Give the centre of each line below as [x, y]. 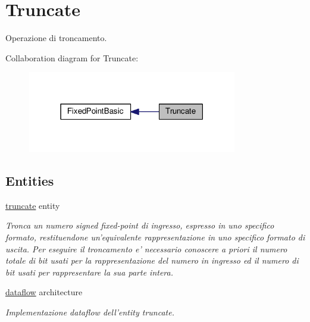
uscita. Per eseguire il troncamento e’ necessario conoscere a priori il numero [146, 248]
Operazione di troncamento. [56, 38]
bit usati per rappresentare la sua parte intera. [89, 272]
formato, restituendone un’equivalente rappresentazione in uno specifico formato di [155, 237]
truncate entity [33, 205]
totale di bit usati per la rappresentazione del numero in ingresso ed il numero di [152, 260]
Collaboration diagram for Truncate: [72, 57]
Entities [30, 180]
